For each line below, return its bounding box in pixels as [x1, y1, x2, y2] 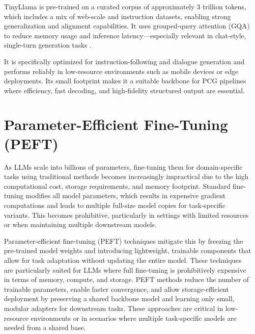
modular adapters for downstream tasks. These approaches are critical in [4, 303, 223, 313]
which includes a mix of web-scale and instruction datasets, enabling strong [4, 11, 231, 21]
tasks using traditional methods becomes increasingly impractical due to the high [4, 171, 249, 181]
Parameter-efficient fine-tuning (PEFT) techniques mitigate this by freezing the [4, 235, 243, 246]
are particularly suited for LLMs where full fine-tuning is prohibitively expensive [4, 264, 246, 275]
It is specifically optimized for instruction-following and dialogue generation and [4, 56, 245, 66]
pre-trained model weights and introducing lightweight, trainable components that [4, 245, 252, 256]
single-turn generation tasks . [4, 40, 92, 50]
